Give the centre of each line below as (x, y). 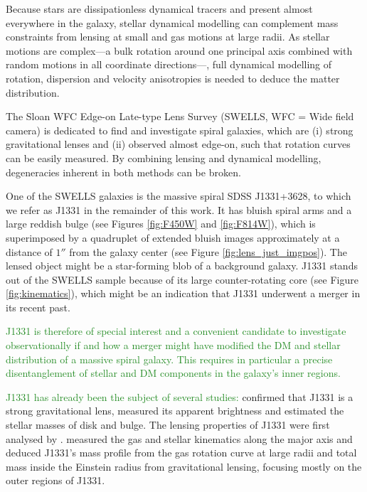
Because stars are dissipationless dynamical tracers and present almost (159, 9)
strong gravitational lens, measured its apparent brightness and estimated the (175, 411)
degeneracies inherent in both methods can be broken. (123, 172)
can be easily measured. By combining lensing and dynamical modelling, (164, 157)
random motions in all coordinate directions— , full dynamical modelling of (169, 64)
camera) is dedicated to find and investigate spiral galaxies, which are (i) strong (180, 130)
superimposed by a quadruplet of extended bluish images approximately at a (173, 237)
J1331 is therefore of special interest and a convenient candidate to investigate (176, 331)
